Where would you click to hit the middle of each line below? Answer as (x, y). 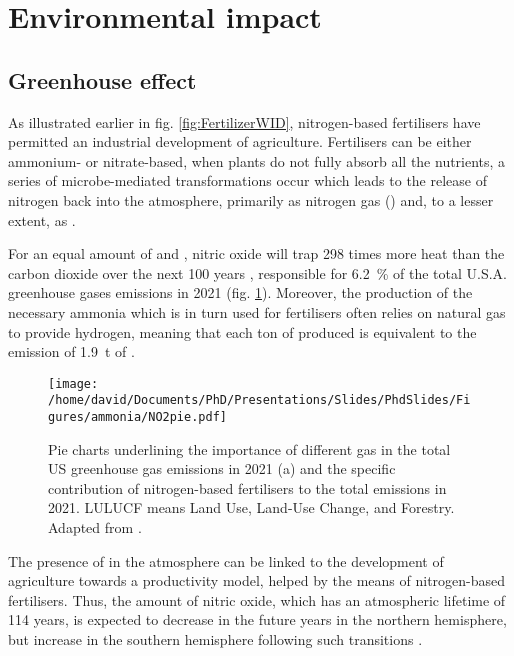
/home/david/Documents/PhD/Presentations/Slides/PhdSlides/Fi (259, 400)
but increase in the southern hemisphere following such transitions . (215, 639)
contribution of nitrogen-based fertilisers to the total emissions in (247, 487)
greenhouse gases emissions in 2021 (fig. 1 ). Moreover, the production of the (240, 292)
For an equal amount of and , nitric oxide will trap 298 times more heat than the (256, 253)
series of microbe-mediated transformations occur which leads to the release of (247, 180)
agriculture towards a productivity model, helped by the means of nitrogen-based (257, 580)
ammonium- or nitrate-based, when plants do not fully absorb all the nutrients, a (257, 160)
